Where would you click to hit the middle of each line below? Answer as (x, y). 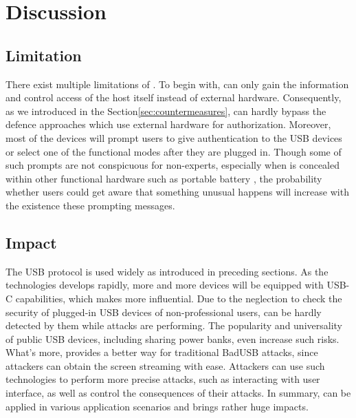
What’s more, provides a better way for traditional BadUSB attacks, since (162, 352)
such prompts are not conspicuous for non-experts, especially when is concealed (173, 165)
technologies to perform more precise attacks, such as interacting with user (163, 379)
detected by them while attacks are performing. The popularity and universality (174, 325)
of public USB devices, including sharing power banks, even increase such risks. (173, 338)
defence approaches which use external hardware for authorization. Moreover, (168, 124)
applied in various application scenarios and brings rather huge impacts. (157, 406)
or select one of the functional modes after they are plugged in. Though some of (174, 151)
